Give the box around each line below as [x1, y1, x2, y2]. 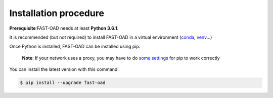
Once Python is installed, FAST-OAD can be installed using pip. [9, 43, 141, 50]
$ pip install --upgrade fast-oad [20, 80, 106, 85]
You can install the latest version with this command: [9, 66, 119, 72]
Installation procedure [9, 8, 105, 19]
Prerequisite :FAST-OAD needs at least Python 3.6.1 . [9, 25, 119, 31]
